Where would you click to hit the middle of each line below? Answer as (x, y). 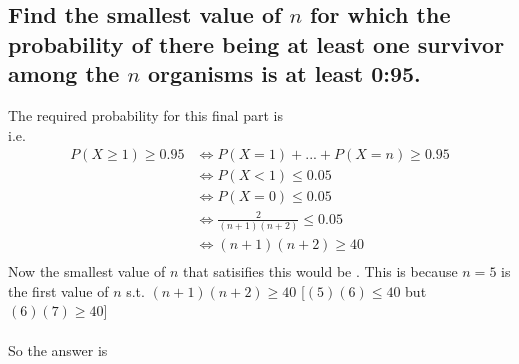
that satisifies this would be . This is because (320, 271)
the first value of (58, 290)
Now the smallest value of (87, 271)
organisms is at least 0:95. (284, 73)
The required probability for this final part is (145, 114)
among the (64, 73)
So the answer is (58, 349)
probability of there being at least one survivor (256, 43)
